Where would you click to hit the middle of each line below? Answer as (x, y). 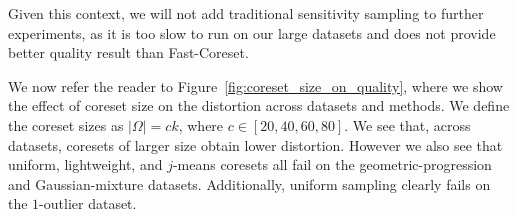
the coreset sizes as (66, 124)
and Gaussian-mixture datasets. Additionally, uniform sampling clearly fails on (249, 183)
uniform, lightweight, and (85, 164)
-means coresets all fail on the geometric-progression (332, 164)
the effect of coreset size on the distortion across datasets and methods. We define (259, 105)
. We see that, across (407, 124)
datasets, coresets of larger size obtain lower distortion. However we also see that (255, 144)
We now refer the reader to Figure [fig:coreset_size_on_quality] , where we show (255, 85)
